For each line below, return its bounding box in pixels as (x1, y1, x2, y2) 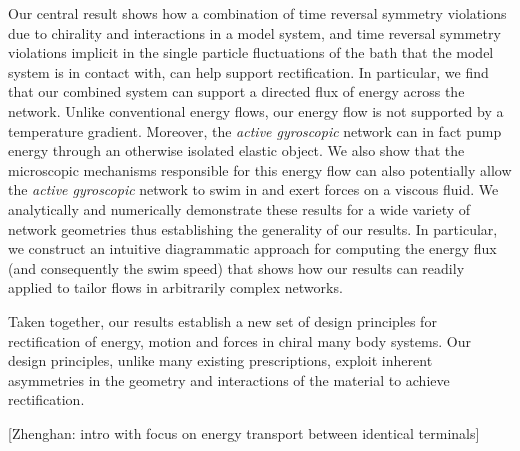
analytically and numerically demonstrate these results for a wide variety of (8, 198, 471, 219)
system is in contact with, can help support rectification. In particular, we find (8, 61, 489, 82)
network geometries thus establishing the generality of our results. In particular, (8, 218, 498, 239)
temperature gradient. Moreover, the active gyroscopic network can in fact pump (8, 120, 502, 141)
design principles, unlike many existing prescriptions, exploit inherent (8, 350, 433, 371)
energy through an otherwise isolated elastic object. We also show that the (8, 140, 465, 161)
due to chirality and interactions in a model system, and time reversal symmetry (8, 22, 501, 43)
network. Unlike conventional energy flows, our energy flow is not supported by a (8, 100, 504, 121)
